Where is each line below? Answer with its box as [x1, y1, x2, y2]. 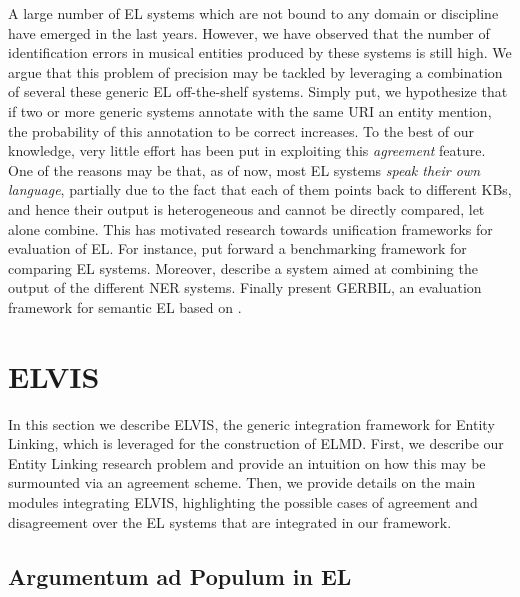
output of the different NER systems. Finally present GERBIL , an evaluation [8, 277, 482, 298]
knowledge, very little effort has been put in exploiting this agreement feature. [8, 140, 486, 161]
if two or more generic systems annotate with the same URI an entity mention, [8, 100, 492, 121]
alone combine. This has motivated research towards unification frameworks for [8, 218, 493, 239]
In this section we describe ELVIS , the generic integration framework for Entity [8, 413, 495, 434]
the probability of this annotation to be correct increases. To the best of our [8, 120, 475, 141]
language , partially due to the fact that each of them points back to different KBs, [8, 179, 512, 200]
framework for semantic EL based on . [8, 296, 242, 317]
